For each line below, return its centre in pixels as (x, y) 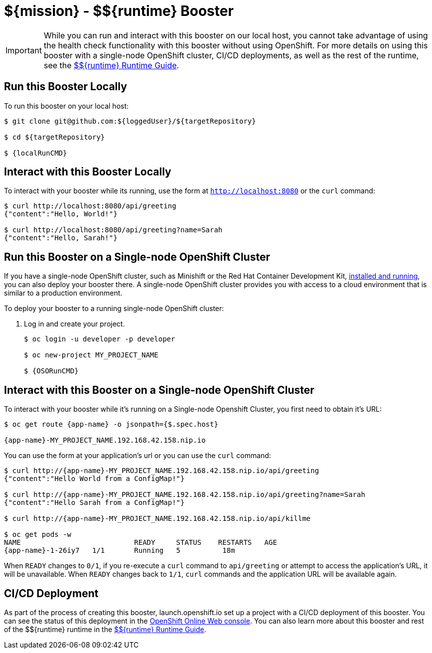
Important (24, 50)
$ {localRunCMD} (36, 153)
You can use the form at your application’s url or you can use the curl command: (138, 456)
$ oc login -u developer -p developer (100, 339)
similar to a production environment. (63, 293)
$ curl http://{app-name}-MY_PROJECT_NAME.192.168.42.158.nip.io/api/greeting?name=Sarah (185, 495)
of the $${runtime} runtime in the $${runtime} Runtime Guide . (105, 629)
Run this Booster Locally (66, 87)
